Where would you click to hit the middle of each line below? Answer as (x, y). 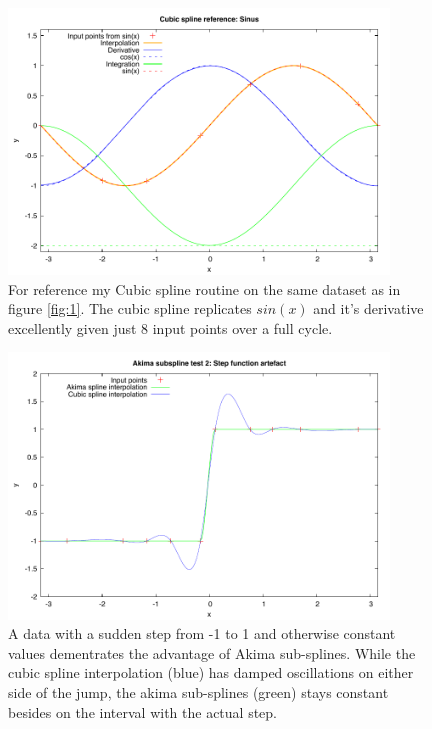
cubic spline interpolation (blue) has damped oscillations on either (211, 672)
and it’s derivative (368, 308)
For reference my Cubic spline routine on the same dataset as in (204, 288)
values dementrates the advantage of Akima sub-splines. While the (212, 652)
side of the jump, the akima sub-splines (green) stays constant (198, 691)
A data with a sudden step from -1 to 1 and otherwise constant (202, 633)
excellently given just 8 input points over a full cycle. (170, 327)
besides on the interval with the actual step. (142, 711)
